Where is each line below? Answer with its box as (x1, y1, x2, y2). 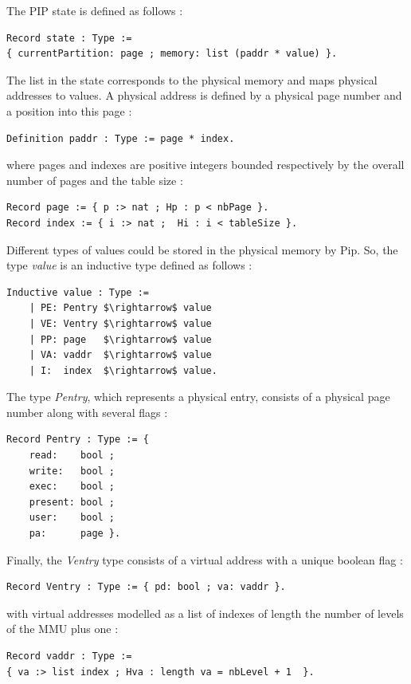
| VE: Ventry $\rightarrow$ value (29, 317, 212, 329)
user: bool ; (29, 512, 115, 524)
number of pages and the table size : (6, 171, 183, 188)
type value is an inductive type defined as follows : (6, 257, 252, 273)
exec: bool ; (29, 481, 115, 493)
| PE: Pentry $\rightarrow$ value (29, 302, 212, 314)
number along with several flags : (6, 403, 168, 420)
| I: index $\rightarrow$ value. (29, 364, 217, 376)
